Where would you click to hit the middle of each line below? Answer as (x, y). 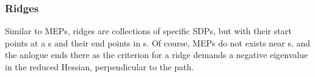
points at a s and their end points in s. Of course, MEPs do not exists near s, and (158, 42)
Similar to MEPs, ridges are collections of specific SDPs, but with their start (148, 31)
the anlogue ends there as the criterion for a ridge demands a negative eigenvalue (157, 55)
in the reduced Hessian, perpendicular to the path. (100, 67)
